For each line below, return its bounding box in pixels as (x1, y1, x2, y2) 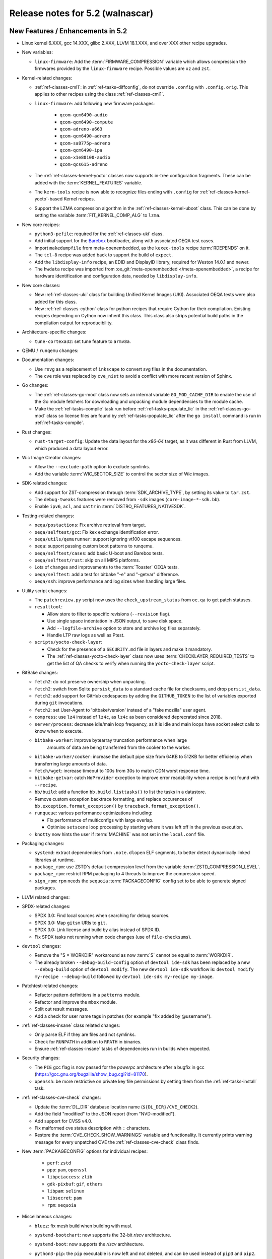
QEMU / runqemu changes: (22, 347, 79, 354)
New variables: (22, 49, 53, 55)
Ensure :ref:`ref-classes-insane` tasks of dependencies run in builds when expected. (34, 1045, 211, 1052)
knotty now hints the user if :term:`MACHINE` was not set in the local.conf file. (34, 831, 206, 837)
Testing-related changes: (22, 513, 74, 519)
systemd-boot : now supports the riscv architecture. (34, 1241, 145, 1247)
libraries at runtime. (34, 857, 75, 863)
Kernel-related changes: (22, 75, 73, 81)
